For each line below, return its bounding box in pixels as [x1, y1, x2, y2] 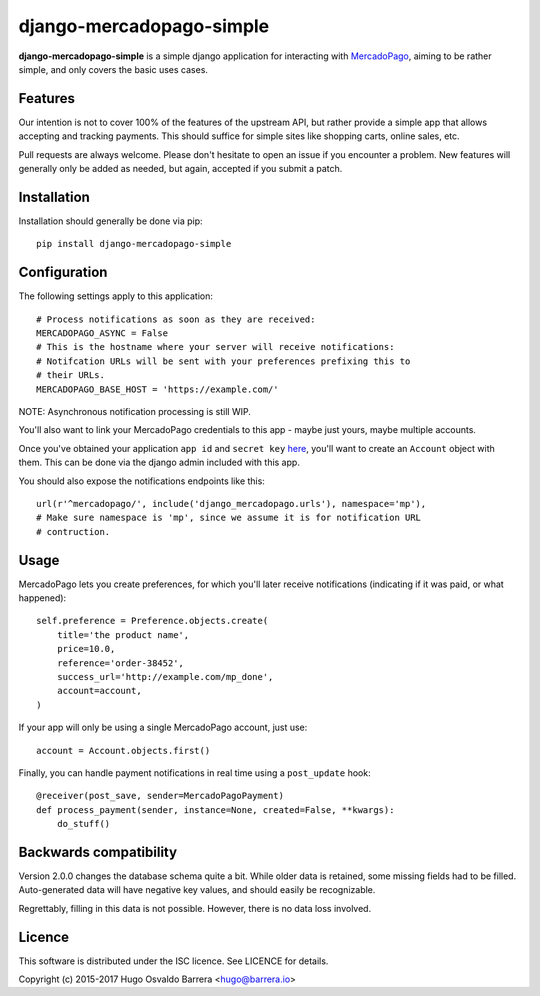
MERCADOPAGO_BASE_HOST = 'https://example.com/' [36, 383, 279, 395]
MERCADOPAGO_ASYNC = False [36, 328, 169, 339]
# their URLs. [36, 370, 105, 381]
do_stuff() [56, 818, 111, 830]
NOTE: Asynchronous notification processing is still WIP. [18, 405, 252, 417]
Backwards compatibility [18, 843, 178, 860]
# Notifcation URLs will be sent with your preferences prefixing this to [36, 355, 411, 367]
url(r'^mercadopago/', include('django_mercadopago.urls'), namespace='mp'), [36, 498, 427, 509]
